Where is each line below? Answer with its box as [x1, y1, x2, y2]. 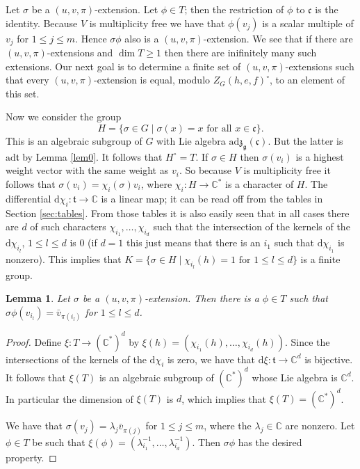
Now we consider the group [6, 109, 122, 124]
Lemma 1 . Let [6, 291, 70, 305]
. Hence [75, 31, 107, 45]
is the [315, 2, 338, 16]
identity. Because [6, 15, 78, 30]
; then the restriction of [184, 2, 284, 16]
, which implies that [181, 391, 267, 406]
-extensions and [47, 45, 113, 60]
